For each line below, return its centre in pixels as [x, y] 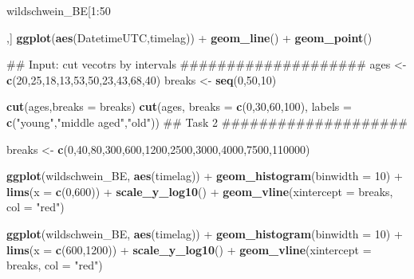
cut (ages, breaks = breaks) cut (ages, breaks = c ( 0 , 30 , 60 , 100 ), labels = [179, 106]
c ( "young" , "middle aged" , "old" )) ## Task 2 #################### [207, 122]
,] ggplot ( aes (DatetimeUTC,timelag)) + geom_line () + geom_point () [189, 37]
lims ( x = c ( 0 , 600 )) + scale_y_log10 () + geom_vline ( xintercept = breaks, [200, 191]
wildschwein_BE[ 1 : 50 [59, 10]
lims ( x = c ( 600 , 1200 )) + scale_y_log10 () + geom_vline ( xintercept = [189, 249]
